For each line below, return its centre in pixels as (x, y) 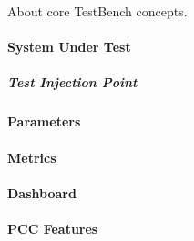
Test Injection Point (72, 82)
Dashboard (42, 192)
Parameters (44, 121)
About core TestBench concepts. (97, 11)
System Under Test (69, 47)
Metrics (32, 157)
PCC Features (53, 228)
